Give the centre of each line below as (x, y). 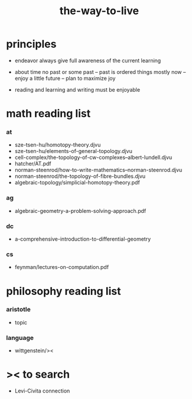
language (20, 338)
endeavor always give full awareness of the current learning (88, 60)
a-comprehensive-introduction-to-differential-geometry (83, 239)
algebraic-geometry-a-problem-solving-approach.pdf (80, 210)
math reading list (48, 114)
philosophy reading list (64, 291)
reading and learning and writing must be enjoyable (77, 89)
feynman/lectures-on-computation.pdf (62, 267)
